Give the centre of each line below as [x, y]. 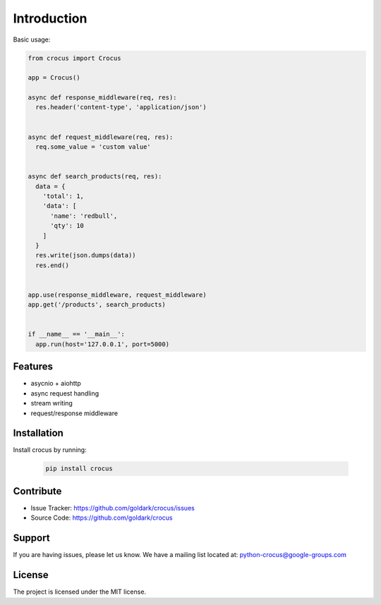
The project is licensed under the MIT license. [80, 592]
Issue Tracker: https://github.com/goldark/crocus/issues [113, 508]
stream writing [52, 403]
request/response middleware [74, 413]
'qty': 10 [67, 226]
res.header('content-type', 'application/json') [121, 107]
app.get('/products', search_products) [97, 305]
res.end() [53, 265]
